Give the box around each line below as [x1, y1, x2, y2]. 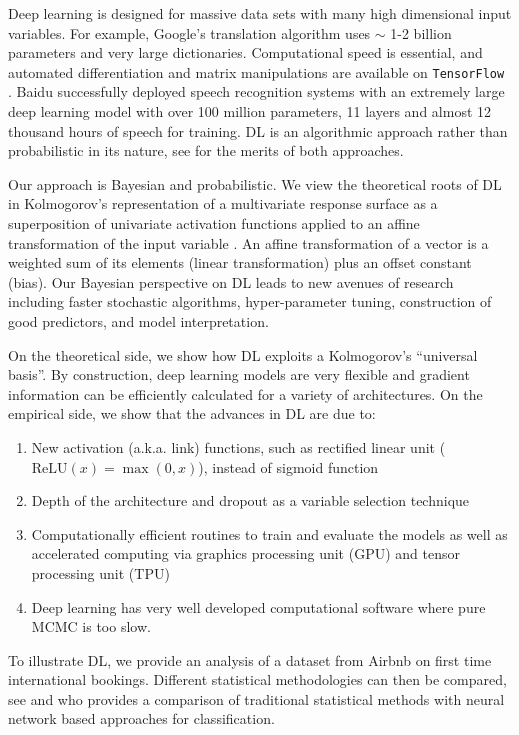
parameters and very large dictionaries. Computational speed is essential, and [8, 42, 483, 63]
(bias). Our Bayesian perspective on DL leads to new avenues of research [8, 271, 454, 292]
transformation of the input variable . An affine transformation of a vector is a [8, 232, 489, 253]
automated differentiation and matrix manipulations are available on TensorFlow [8, 61, 505, 82]
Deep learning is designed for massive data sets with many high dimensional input [8, 3, 512, 23]
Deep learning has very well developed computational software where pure [31, 596, 486, 617]
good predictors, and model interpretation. [8, 310, 269, 331]
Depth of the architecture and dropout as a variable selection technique [31, 490, 470, 511]
